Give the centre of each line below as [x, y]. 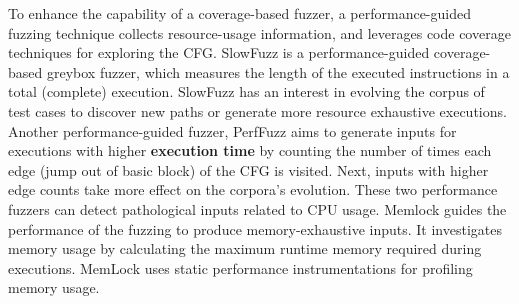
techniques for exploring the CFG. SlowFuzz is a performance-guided [219, 52]
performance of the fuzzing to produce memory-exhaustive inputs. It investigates [255, 228]
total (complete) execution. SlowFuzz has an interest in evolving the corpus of [246, 91]
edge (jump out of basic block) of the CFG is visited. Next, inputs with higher [248, 169]
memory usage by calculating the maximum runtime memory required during [245, 248]
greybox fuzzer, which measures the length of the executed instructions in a [278, 71]
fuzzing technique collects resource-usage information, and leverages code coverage [259, 32]
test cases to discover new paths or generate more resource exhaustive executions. [257, 110]
